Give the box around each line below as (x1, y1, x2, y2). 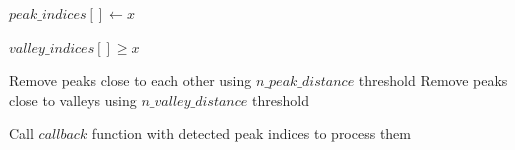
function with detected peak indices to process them (91, 123, 411, 144)
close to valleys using (9, 89, 137, 110)
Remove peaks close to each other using (9, 70, 252, 91)
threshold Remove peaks (358, 70, 508, 91)
